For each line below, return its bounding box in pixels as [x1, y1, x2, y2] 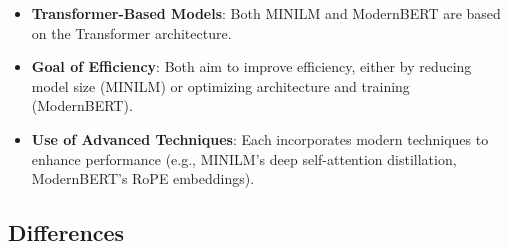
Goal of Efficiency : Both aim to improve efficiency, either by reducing [31, 56, 472, 77]
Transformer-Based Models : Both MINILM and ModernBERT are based [31, 3, 501, 23]
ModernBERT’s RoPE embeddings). [31, 168, 255, 189]
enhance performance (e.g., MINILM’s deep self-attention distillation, [31, 148, 457, 169]
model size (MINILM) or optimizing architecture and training [31, 75, 410, 96]
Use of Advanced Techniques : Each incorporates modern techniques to [31, 128, 489, 149]
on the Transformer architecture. [31, 22, 232, 43]
